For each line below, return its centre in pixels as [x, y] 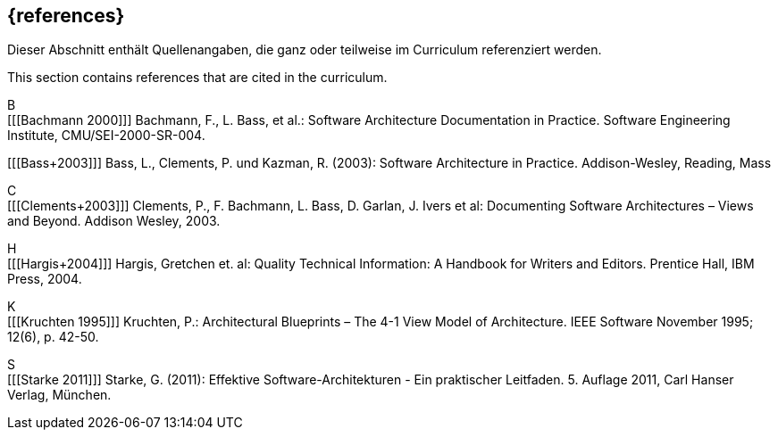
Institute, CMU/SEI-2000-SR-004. [106, 136]
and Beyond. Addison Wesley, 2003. [114, 221]
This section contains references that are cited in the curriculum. [197, 78]
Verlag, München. [59, 395]
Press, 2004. [45, 279]
